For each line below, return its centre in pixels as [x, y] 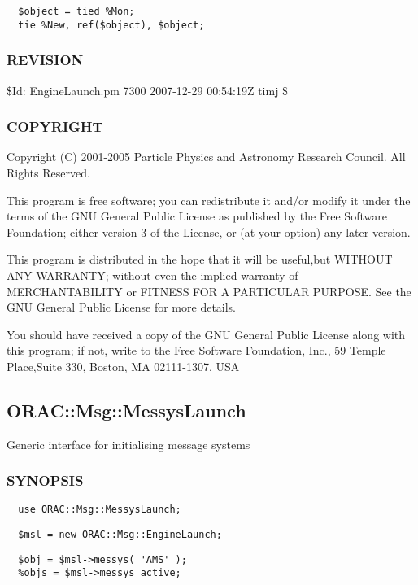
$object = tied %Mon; [76, 11]
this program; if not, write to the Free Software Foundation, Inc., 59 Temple [196, 350]
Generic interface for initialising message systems [128, 444]
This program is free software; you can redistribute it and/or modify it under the [209, 200]
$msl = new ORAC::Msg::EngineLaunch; [120, 535]
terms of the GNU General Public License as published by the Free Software [197, 216]
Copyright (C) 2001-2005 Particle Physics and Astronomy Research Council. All [206, 157]
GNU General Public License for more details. [122, 307]
